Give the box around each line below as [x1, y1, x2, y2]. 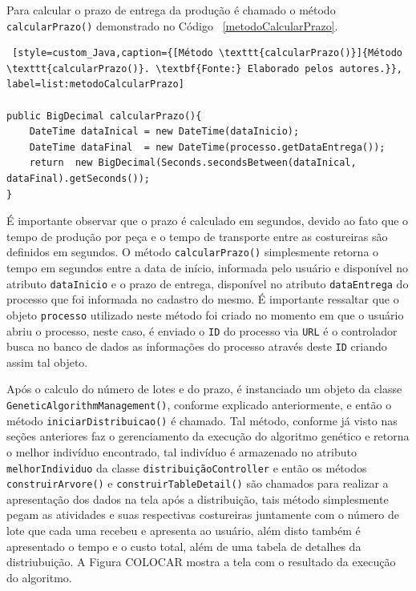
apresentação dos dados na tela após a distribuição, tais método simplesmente [6, 490, 389, 507]
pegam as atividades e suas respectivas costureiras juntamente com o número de [6, 506, 399, 523]
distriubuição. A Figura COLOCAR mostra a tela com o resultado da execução [6, 553, 396, 570]
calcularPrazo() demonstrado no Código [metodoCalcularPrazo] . [6, 17, 338, 34]
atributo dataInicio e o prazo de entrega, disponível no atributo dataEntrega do [6, 275, 409, 291]
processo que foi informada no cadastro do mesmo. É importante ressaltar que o [6, 291, 399, 308]
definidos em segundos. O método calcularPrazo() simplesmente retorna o [6, 243, 379, 260]
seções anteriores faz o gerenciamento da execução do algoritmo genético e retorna [6, 428, 410, 444]
